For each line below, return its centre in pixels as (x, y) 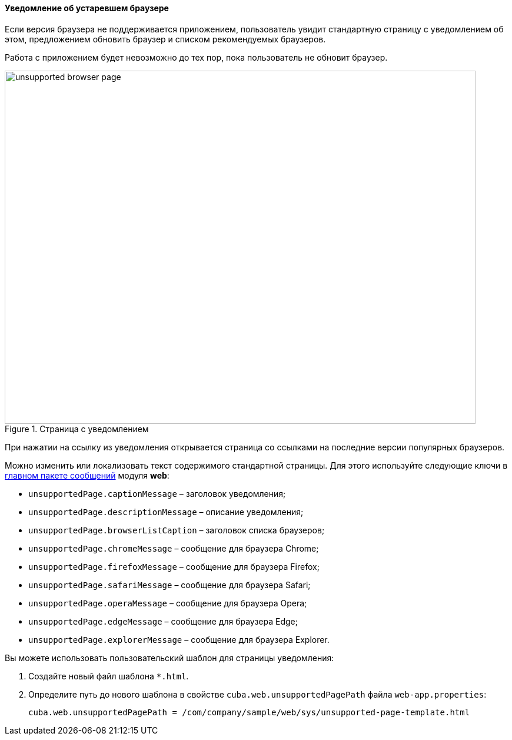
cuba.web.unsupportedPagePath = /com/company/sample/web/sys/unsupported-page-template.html (249, 712)
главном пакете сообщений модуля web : (87, 475)
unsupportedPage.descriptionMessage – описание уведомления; (166, 512)
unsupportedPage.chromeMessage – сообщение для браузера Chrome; (174, 548)
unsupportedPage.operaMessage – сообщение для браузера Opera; (168, 603)
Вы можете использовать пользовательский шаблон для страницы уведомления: (169, 658)
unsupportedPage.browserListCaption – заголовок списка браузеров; (177, 530)
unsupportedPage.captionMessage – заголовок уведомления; (157, 493)
